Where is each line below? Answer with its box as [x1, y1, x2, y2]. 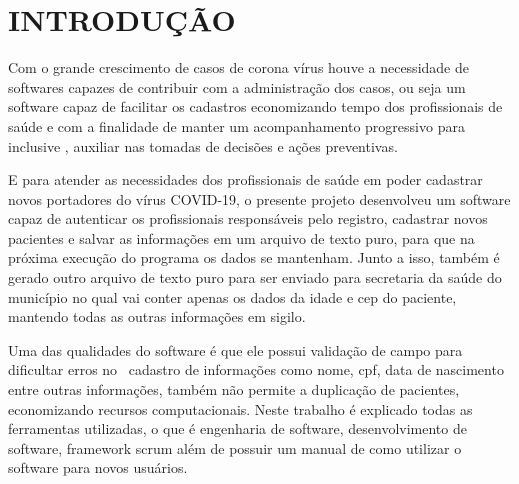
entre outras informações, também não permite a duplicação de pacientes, [8, 379, 460, 400]
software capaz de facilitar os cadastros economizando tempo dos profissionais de [8, 96, 503, 117]
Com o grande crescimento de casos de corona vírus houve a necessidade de [8, 57, 469, 78]
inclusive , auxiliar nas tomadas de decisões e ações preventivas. [8, 135, 398, 156]
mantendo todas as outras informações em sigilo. [8, 306, 306, 327]
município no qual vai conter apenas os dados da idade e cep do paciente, [8, 286, 457, 307]
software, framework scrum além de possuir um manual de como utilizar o [8, 437, 462, 458]
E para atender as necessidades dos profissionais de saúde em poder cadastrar [8, 169, 483, 190]
